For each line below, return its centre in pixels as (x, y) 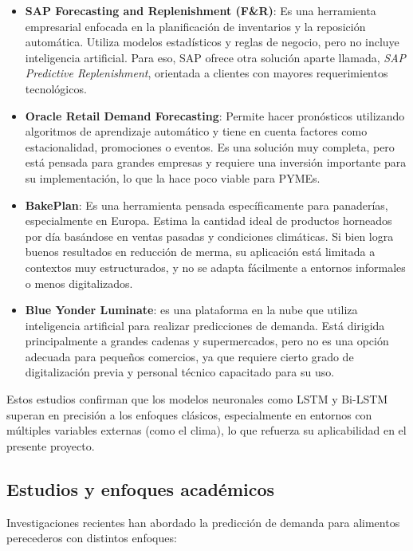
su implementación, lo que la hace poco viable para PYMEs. (173, 177)
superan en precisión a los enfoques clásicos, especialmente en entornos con (189, 414)
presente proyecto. (51, 445)
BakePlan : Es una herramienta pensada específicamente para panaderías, (206, 205)
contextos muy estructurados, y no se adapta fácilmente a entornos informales (215, 267)
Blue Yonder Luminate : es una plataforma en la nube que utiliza (191, 310)
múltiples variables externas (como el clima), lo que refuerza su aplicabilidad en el (206, 430)
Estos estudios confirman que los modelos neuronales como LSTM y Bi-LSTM (197, 399)
